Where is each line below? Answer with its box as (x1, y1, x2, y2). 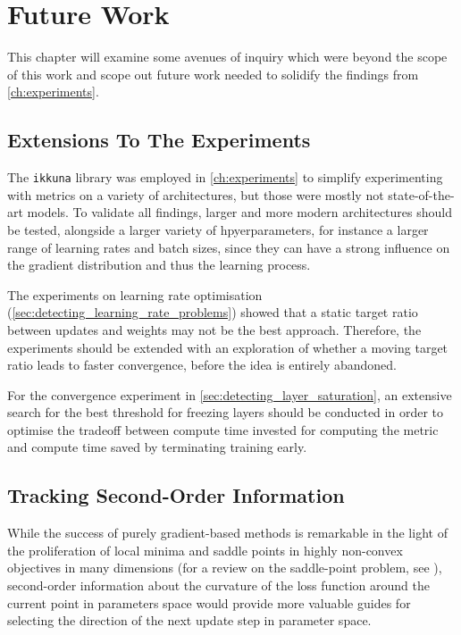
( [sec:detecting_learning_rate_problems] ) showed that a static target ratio (7, 303, 418, 322)
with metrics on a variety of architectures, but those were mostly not (7, 185, 384, 204)
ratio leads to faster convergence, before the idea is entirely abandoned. (7, 355, 397, 374)
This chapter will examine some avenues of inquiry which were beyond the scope (7, 47, 448, 66)
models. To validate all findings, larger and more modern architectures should (27, 203, 452, 221)
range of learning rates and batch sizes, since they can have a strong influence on (7, 238, 450, 256)
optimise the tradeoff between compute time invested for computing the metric (7, 420, 439, 439)
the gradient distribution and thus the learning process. (7, 255, 311, 274)
